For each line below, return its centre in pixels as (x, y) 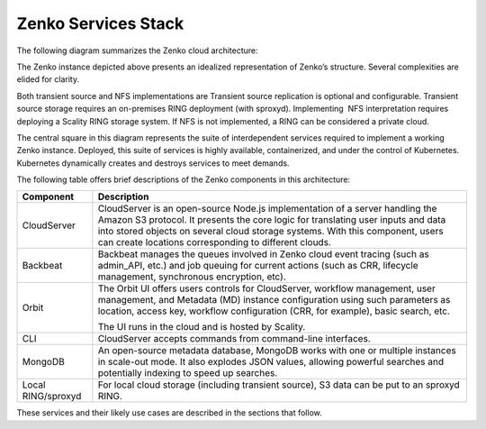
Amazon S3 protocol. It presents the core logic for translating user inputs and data (272, 220)
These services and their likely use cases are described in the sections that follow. (170, 413)
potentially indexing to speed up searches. (188, 373)
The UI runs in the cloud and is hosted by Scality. (202, 327)
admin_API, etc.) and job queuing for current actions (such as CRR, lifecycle (258, 266)
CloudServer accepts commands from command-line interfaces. (234, 339)
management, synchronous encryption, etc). (192, 277)
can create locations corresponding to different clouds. (215, 242)
